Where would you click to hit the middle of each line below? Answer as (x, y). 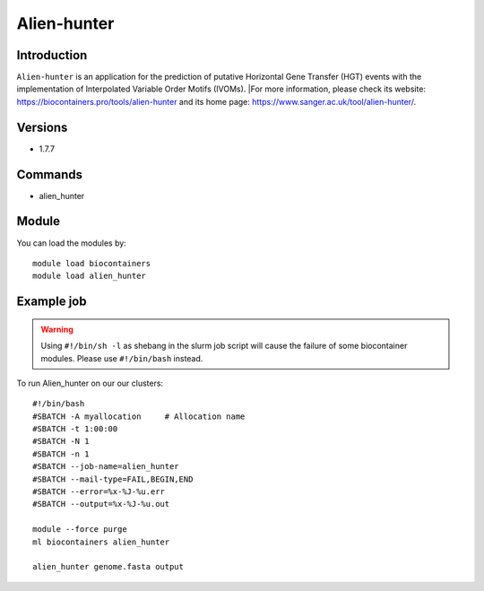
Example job (52, 302)
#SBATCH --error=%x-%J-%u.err (99, 492)
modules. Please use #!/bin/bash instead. (122, 358)
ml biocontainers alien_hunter (101, 542)
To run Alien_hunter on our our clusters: (90, 383)
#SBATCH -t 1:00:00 (75, 429)
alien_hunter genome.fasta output (108, 567)
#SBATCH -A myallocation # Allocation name (139, 416)
